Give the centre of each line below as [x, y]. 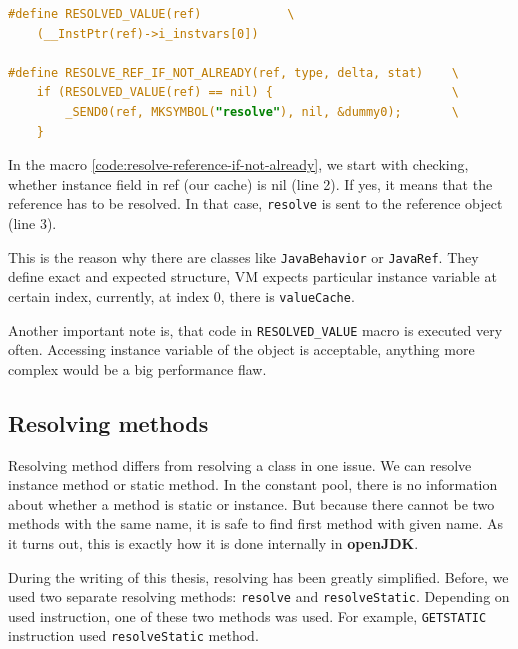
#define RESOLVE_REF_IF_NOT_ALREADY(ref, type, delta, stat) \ [234, 72]
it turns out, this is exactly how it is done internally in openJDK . [213, 542]
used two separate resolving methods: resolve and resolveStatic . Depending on [259, 596]
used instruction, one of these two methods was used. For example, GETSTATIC [247, 615]
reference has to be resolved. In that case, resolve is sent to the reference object [255, 203]
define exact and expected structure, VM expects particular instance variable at [252, 276]
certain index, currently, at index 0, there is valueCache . [181, 295]
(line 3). [32, 223]
